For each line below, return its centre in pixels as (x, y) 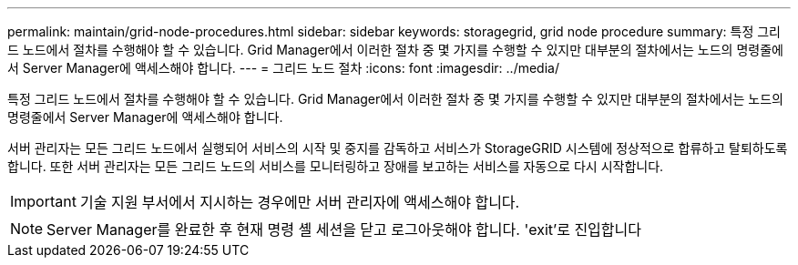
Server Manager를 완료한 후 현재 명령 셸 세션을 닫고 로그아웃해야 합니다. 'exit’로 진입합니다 (344, 229)
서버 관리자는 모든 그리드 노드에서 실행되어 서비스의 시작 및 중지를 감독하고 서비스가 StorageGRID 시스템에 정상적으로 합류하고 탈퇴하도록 (398, 148)
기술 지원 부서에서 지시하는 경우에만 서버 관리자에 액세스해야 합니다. (300, 202)
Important (43, 201)
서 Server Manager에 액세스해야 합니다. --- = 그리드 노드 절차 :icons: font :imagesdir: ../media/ (283, 68)
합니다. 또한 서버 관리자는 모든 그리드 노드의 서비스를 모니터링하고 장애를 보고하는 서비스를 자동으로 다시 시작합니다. (336, 166)
